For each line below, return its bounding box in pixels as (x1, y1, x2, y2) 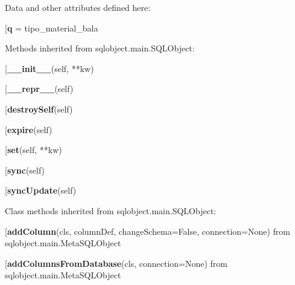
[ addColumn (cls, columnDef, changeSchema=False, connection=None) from (5, 224, 290, 237)
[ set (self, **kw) (5, 143, 62, 156)
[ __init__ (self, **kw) (5, 62, 94, 74)
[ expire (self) (5, 123, 52, 136)
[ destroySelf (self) (5, 102, 73, 115)
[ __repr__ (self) (5, 82, 74, 95)
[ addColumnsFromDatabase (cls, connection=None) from (5, 257, 227, 269)
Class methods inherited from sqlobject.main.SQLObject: (5, 204, 217, 217)
